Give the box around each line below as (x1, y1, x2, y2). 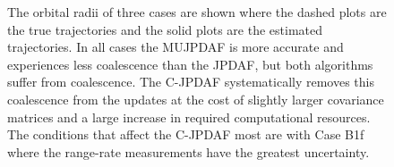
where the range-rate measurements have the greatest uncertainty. (7, 142, 370, 161)
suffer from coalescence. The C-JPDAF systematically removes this (7, 72, 374, 91)
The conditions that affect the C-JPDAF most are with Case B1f (7, 125, 364, 144)
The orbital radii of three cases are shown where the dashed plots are (7, 3, 387, 21)
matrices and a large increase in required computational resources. (7, 107, 371, 126)
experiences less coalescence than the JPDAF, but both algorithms (7, 54, 373, 73)
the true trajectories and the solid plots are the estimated (7, 20, 323, 38)
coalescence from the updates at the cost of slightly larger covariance (7, 89, 384, 108)
